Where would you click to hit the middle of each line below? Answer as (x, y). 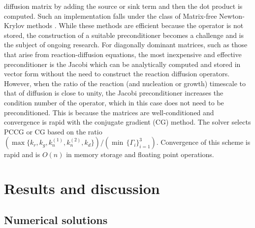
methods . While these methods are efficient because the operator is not (135, 25)
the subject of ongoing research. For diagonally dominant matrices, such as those (126, 45)
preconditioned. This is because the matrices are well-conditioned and (109, 112)
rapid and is (22, 154)
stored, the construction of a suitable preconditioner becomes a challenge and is (124, 35)
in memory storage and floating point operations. (140, 154)
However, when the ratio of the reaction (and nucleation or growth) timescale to (125, 83)
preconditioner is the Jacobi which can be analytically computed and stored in (122, 64)
